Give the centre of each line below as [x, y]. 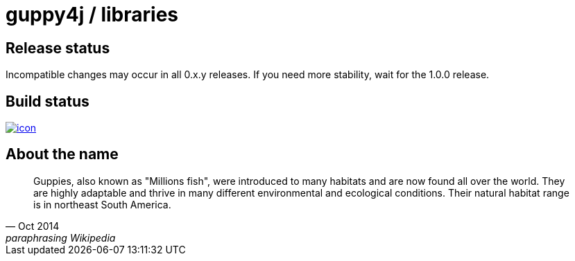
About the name [62, 154]
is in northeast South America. [102, 204]
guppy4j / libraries [92, 15]
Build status [48, 101]
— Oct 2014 [33, 226]
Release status [58, 48]
